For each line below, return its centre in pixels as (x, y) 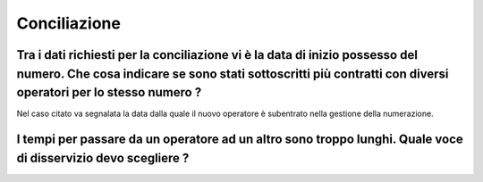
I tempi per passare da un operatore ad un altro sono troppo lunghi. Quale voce (240, 140)
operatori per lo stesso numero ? (109, 92)
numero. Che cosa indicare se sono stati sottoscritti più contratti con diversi (233, 74)
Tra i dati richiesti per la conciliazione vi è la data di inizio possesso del (217, 55)
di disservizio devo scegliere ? (103, 157)
